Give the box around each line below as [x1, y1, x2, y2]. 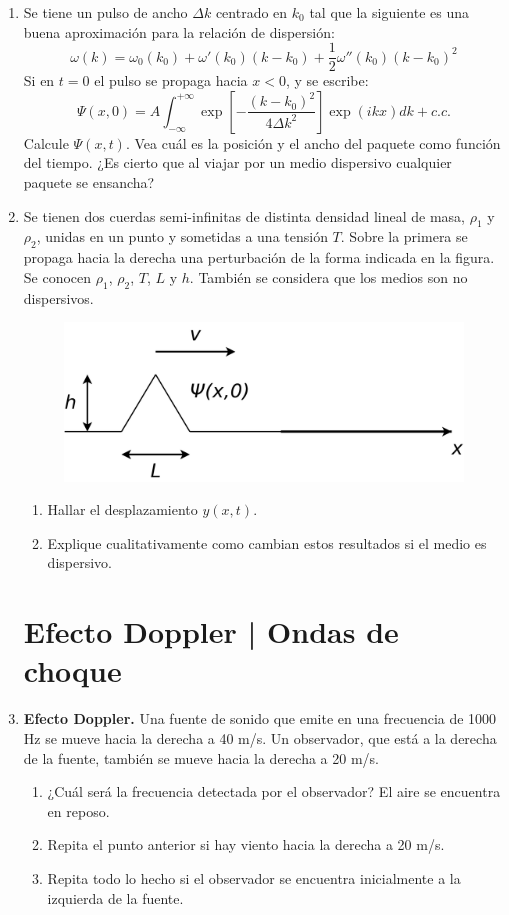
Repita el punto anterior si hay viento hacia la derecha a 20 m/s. [47, 834, 445, 855]
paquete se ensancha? [23, 172, 155, 193]
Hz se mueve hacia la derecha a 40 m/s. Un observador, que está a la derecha [23, 727, 497, 748]
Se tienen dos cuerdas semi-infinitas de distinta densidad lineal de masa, [23, 205, 465, 226]
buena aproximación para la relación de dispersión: [23, 21, 335, 42]
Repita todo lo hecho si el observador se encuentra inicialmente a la [47, 867, 461, 888]
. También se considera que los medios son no [189, 266, 468, 287]
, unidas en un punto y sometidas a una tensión [36, 226, 328, 247]
